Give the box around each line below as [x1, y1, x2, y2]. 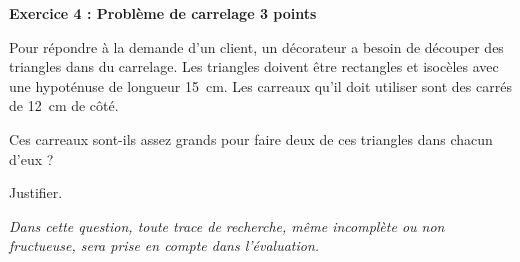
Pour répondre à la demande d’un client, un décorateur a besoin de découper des [9, 36, 504, 57]
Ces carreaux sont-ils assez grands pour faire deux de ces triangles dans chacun [9, 128, 493, 149]
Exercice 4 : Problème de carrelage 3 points [9, 3, 317, 23]
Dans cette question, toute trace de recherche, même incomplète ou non [9, 215, 445, 236]
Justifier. [9, 182, 63, 203]
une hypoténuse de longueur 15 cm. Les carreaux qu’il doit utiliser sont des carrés [9, 75, 512, 96]
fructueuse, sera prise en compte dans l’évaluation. [9, 235, 320, 256]
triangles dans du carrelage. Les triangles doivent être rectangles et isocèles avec [9, 56, 499, 77]
